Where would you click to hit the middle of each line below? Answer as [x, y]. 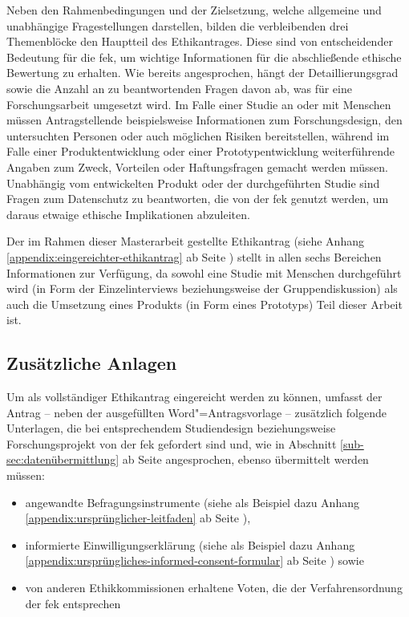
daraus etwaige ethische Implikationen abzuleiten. [128, 214]
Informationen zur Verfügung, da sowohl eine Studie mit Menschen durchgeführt [204, 272]
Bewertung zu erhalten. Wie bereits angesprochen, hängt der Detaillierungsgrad [202, 73]
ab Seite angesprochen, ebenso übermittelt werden [245, 459]
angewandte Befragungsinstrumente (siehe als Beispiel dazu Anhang [192, 502]
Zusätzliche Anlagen [92, 363]
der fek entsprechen [73, 603]
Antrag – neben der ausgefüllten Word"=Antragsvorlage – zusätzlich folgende [196, 412]
